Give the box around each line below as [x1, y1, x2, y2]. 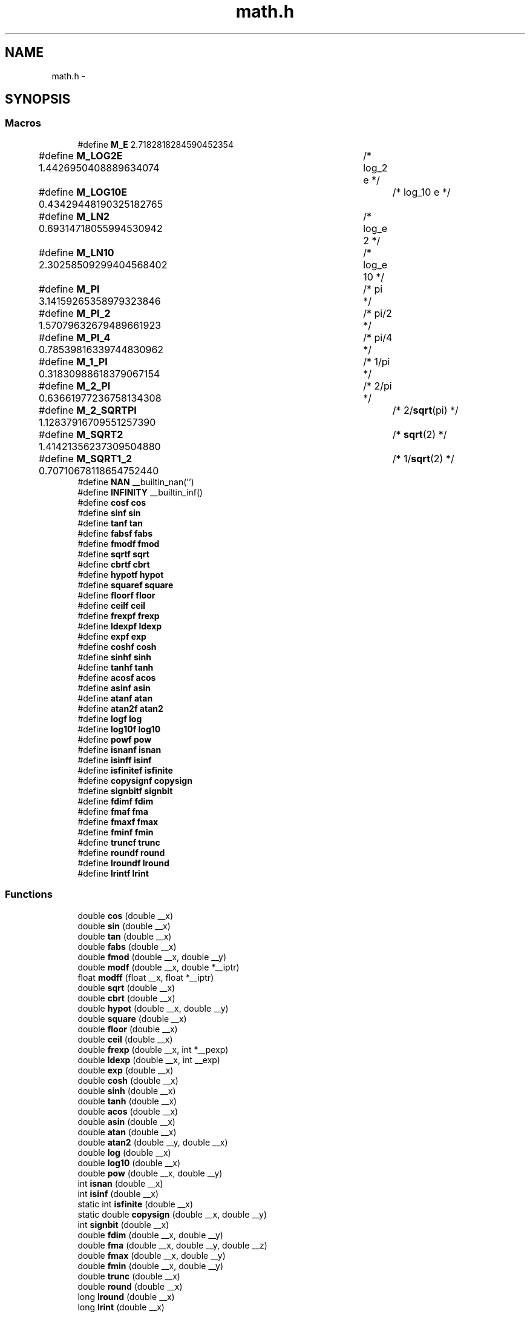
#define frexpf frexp [77, 610, 160, 621]
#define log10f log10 [77, 723, 161, 734]
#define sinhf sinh [77, 651, 151, 662]
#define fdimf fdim [77, 795, 154, 806]
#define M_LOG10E [39, 185, 128, 198]
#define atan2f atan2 [77, 703, 163, 714]
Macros [5, 117, 41, 130]
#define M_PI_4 [39, 331, 111, 343]
